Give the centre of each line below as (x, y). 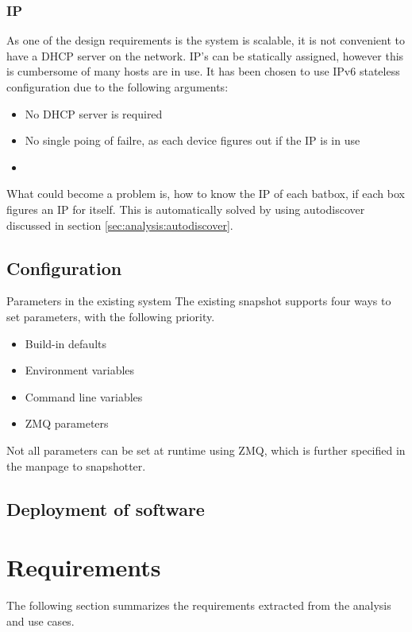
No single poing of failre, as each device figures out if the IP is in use (193, 140)
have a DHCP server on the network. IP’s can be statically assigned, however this (205, 55)
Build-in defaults (65, 343)
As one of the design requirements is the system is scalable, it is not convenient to (206, 40)
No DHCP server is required (94, 113)
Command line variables (84, 396)
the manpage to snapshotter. (76, 465)
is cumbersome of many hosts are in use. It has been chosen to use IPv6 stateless (203, 71)
